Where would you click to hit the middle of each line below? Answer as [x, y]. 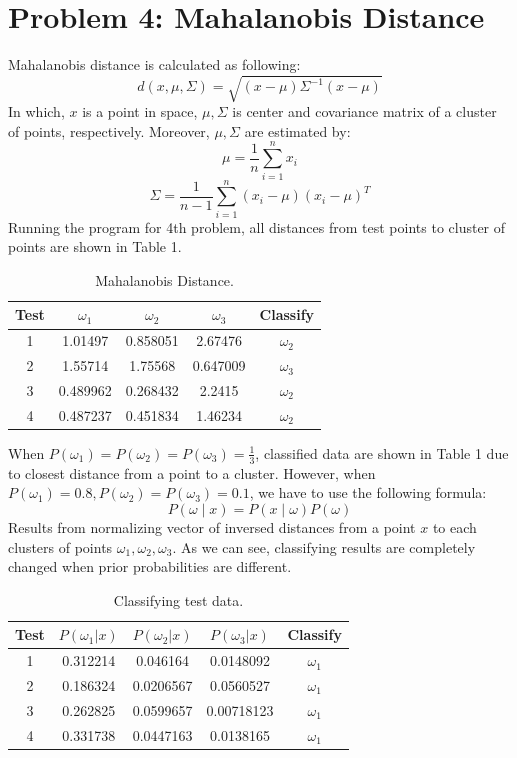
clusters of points [60, 546]
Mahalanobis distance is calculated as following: [154, 64]
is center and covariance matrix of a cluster [364, 111]
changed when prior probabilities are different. [150, 566]
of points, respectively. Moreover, [109, 130]
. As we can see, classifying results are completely [324, 546]
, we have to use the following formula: [368, 492]
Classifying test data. [178, 599]
